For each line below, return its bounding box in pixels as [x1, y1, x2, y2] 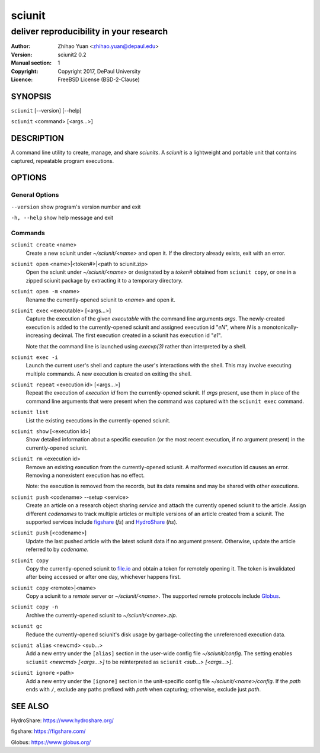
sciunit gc [11, 623, 43, 630]
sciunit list [11, 409, 49, 416]
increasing [25, 332, 52, 339]
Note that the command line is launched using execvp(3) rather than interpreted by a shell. [25, 342, 247, 350]
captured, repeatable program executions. [11, 157, 114, 164]
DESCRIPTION [11, 133, 65, 143]
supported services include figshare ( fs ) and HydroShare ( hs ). [25, 518, 178, 526]
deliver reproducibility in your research [11, 26, 168, 37]
